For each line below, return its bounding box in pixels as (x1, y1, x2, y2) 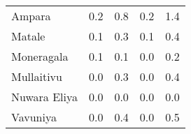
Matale (11, 28, 45, 44)
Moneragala (11, 48, 69, 64)
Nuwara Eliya (11, 89, 78, 105)
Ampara (11, 8, 51, 24)
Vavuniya (11, 109, 57, 125)
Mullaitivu (11, 68, 62, 84)
